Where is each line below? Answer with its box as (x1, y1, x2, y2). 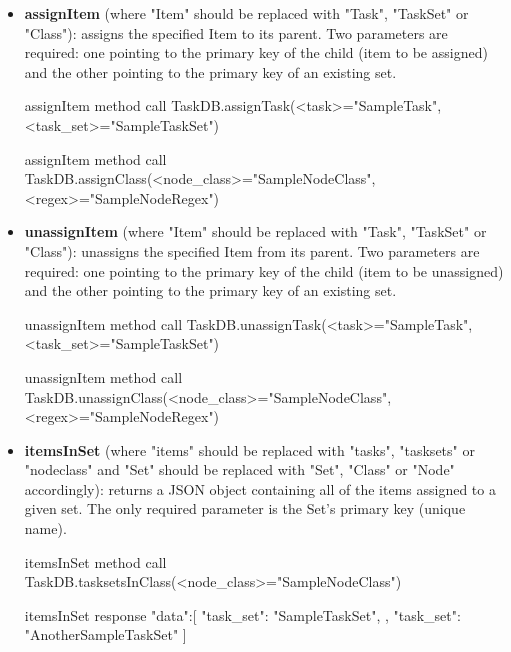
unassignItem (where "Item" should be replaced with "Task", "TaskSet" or (24, 221, 487, 242)
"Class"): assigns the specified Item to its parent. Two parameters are (24, 22, 448, 43)
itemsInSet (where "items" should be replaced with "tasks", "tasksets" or (24, 439, 475, 460)
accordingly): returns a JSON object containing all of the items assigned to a (24, 478, 496, 499)
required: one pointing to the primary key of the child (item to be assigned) (24, 42, 488, 63)
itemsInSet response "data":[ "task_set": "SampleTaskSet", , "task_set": (24, 604, 461, 625)
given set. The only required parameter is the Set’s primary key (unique (24, 498, 466, 519)
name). (24, 518, 67, 539)
